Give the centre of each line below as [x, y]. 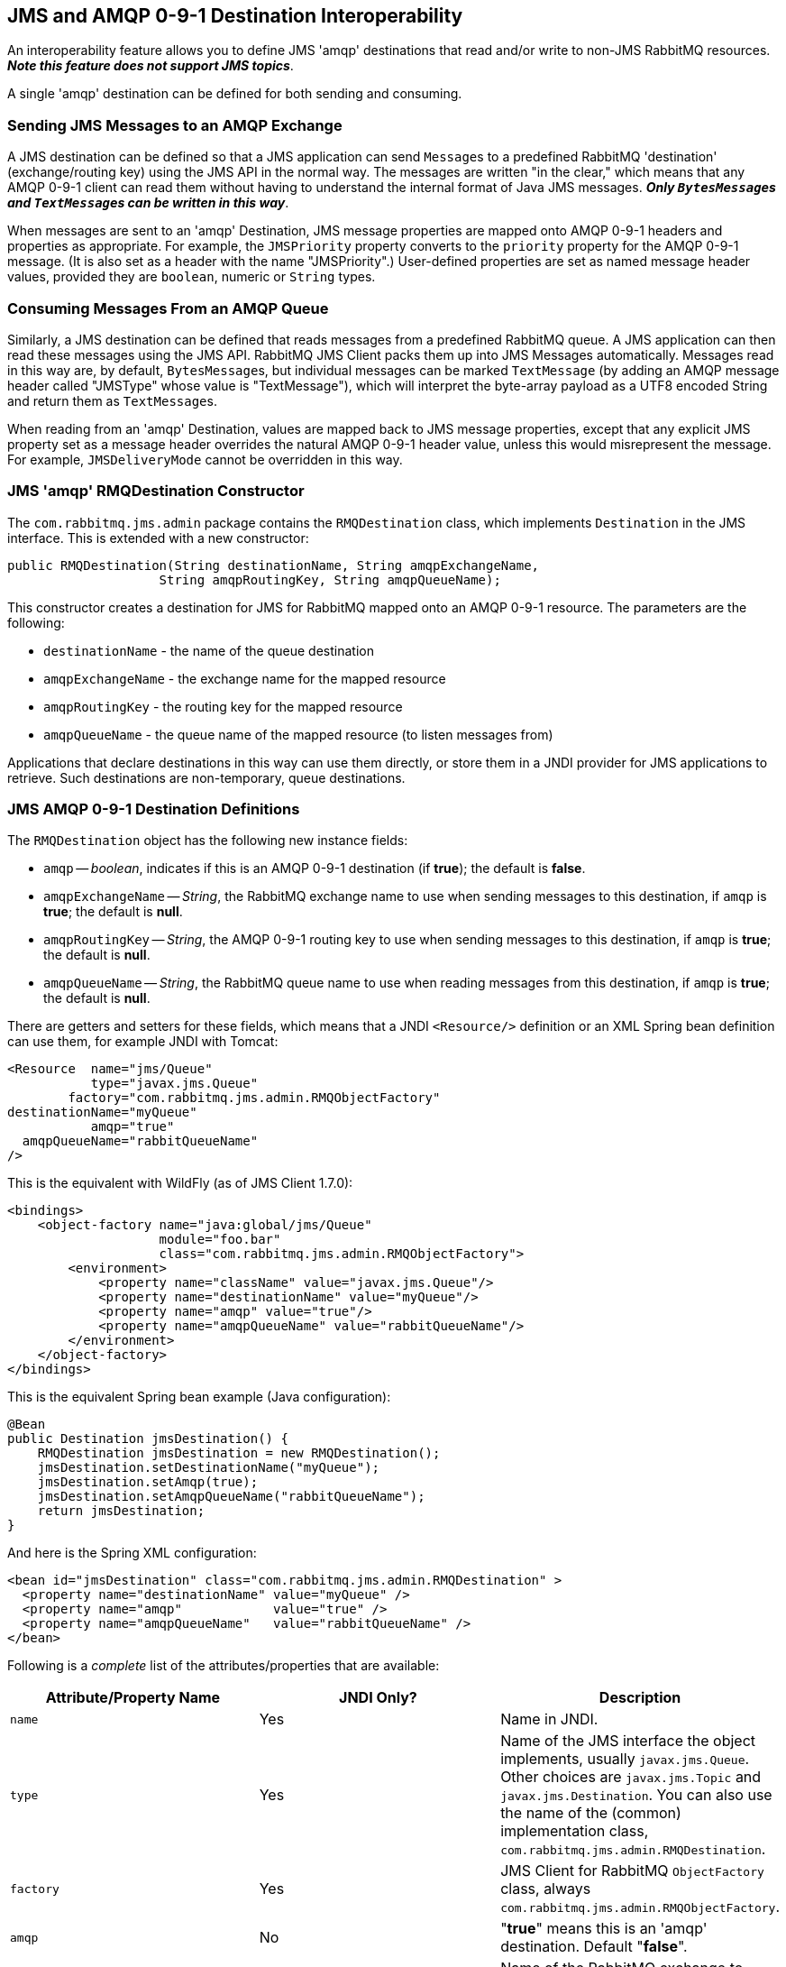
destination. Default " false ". [594, 1947]
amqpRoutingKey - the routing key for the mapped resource [223, 706]
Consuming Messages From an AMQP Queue [168, 308]
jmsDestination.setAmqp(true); [148, 1482]
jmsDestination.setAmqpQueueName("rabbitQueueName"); [231, 1497]
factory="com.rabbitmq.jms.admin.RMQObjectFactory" [254, 1098]
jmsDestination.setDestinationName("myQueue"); [209, 1468]
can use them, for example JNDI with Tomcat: [143, 1042]
